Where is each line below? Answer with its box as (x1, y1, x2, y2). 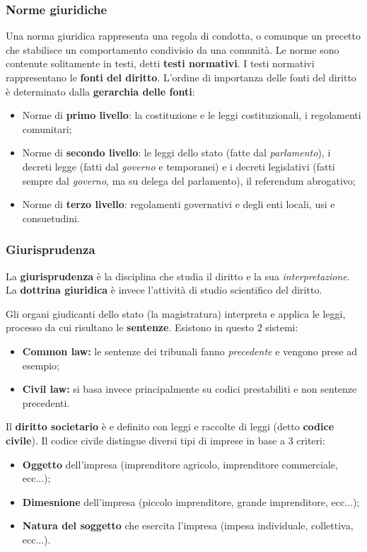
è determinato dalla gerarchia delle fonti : (6, 84, 195, 98)
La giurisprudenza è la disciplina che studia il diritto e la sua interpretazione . (6, 268, 350, 283)
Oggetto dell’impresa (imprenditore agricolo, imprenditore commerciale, (22, 456, 338, 471)
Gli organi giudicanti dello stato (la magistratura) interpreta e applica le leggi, (6, 306, 346, 321)
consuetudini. (22, 210, 80, 225)
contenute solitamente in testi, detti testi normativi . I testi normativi (6, 56, 315, 71)
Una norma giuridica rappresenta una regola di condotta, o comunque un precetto (6, 28, 361, 43)
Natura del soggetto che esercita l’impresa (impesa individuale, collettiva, (22, 518, 354, 533)
